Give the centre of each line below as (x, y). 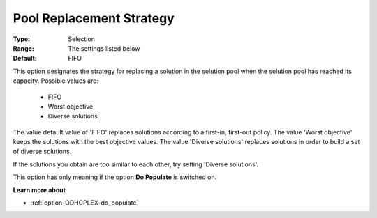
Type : (22, 39)
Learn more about (39, 190)
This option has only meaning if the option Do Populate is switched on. (115, 177)
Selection (82, 39)
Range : (23, 48)
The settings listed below (104, 48)
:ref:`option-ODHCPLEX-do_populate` (84, 203)
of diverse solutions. (42, 151)
